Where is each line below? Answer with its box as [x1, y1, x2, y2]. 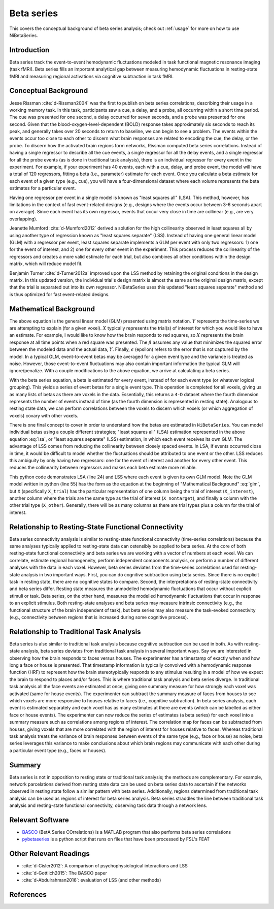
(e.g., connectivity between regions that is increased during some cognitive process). [9, 614, 189, 620]
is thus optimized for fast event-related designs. [9, 291, 110, 297]
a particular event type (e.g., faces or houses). [9, 747, 107, 754]
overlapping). [9, 216, 38, 222]
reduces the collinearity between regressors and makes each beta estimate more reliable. [9, 465, 197, 471]
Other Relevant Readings [9, 850, 90, 858]
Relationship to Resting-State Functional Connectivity [9, 523, 184, 531]
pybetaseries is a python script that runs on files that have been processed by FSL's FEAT [22, 836, 210, 842]
